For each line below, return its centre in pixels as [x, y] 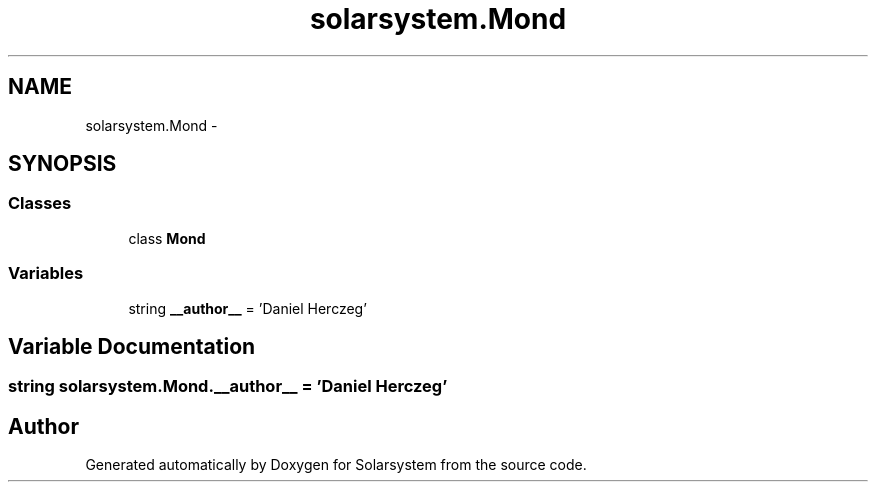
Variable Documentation [132, 346]
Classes [40, 203]
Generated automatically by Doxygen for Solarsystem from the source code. [336, 465]
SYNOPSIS [62, 164]
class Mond [167, 238]
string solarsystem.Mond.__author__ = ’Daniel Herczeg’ [228, 386]
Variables [46, 273]
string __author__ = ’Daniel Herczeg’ [247, 308]
